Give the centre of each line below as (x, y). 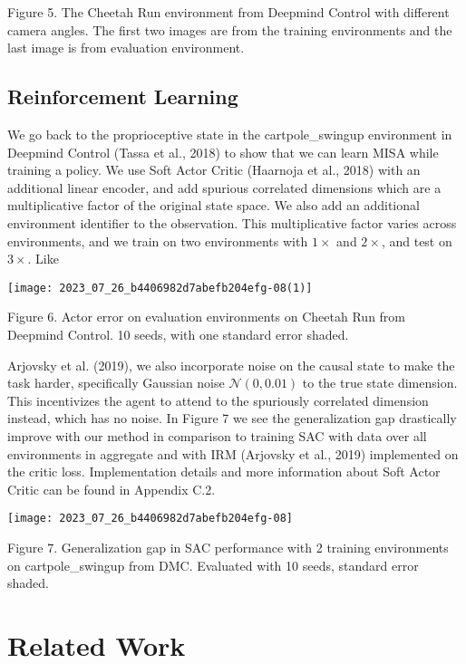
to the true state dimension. (380, 383)
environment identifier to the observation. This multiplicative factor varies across (232, 222)
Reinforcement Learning (123, 96)
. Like (43, 259)
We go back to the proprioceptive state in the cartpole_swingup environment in (230, 134)
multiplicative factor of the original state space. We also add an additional (214, 205)
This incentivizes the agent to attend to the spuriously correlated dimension (218, 400)
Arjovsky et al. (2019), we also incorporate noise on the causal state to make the (231, 365)
